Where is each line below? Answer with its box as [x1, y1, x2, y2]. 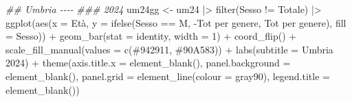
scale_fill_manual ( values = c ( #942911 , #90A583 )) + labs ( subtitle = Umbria [5, 42, 333, 56]
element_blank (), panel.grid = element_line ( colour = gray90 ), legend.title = [5, 68, 330, 83]
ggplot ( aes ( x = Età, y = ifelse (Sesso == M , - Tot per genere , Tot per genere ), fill [5, 15, 346, 29]
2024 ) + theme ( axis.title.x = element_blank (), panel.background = [5, 55, 291, 70]
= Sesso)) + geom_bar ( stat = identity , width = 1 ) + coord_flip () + [5, 29, 297, 43]
